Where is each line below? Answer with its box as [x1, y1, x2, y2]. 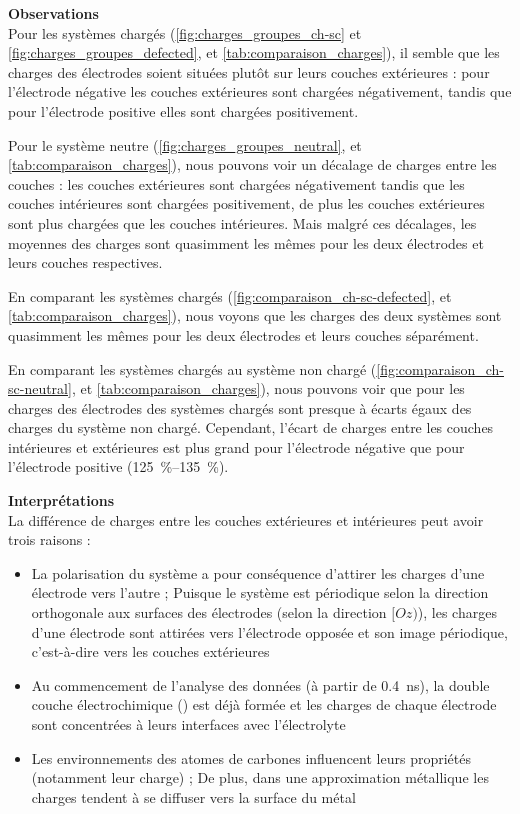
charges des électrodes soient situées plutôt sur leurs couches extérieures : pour [8, 61, 490, 82]
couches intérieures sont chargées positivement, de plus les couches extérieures [8, 193, 485, 214]
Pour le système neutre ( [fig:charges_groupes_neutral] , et [8, 134, 362, 155]
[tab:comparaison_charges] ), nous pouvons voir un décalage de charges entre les [8, 154, 497, 175]
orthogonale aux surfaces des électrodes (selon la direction [31, 602, 387, 623]
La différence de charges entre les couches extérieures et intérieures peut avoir [8, 509, 484, 530]
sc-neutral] [8, 378, 72, 399]
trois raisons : [8, 529, 91, 550]
